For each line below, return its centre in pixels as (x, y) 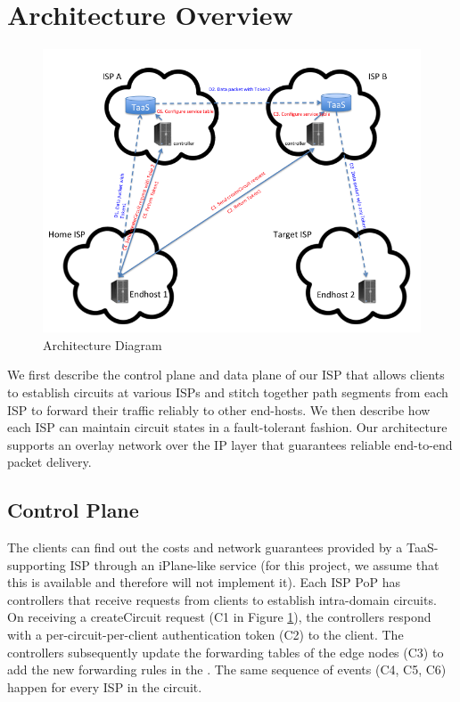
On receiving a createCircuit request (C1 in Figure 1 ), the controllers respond (219, 617)
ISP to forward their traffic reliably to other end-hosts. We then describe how (219, 409)
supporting (37, 564)
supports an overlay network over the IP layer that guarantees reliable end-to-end (230, 444)
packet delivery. (49, 462)
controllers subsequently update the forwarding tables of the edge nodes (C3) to (226, 652)
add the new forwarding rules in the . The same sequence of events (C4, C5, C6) (227, 669)
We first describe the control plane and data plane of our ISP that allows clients (226, 375)
